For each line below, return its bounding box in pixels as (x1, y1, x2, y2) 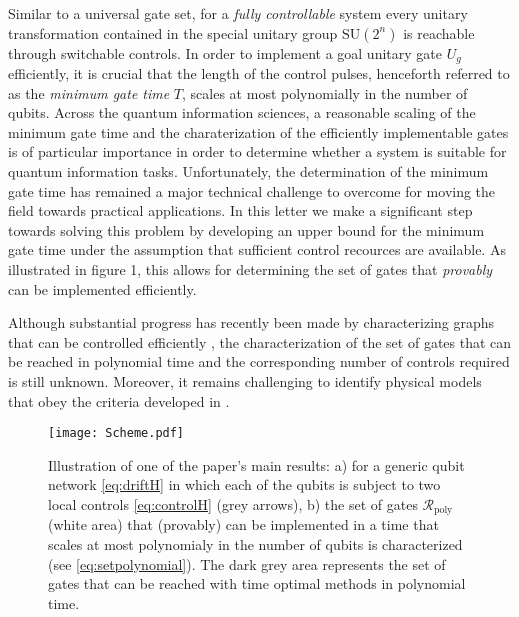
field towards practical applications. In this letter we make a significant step (8, 200, 473, 221)
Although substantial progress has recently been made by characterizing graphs (8, 312, 495, 333)
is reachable (403, 22, 475, 43)
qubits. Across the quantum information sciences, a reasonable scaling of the (8, 102, 476, 123)
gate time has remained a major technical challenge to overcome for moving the (8, 180, 496, 201)
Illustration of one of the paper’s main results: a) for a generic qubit (48, 454, 465, 475)
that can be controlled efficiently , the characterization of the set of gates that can (8, 331, 512, 352)
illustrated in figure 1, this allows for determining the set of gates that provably (8, 258, 493, 279)
